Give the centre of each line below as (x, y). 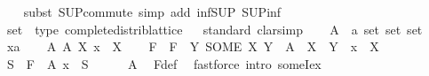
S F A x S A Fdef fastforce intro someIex (164, 63)
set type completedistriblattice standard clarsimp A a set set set (214, 29)
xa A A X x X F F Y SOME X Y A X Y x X (193, 46)
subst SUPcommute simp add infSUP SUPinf (152, 11)
